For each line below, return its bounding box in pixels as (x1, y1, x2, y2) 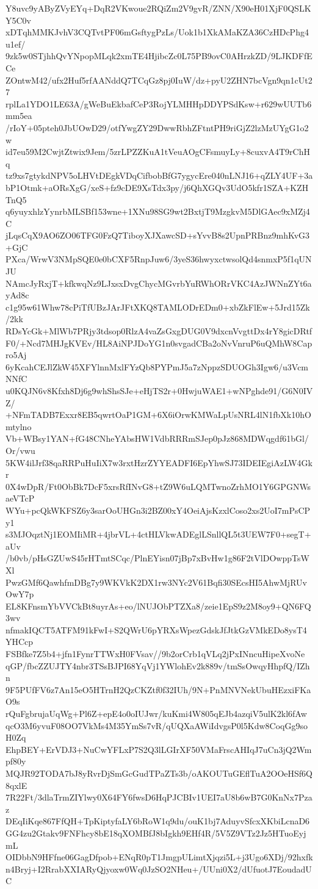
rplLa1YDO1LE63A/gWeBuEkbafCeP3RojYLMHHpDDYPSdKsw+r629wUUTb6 (5, 97, 312, 110)
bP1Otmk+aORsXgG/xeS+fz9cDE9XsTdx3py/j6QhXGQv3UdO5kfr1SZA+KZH (5, 181, 309, 193)
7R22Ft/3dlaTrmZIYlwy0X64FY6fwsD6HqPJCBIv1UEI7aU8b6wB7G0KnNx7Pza (5, 791, 313, 804)
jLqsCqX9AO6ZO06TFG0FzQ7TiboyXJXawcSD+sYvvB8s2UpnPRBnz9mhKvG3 (5, 229, 310, 242)
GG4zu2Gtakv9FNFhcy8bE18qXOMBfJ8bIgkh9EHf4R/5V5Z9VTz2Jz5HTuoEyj (5, 826, 306, 839)
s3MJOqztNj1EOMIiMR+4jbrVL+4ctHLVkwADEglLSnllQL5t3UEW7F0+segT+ (5, 528, 311, 541)
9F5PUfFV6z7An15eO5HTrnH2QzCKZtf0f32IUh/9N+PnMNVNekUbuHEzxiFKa (5, 683, 311, 696)
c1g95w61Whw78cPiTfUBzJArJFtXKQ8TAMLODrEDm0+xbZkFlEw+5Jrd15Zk (5, 300, 310, 313)
